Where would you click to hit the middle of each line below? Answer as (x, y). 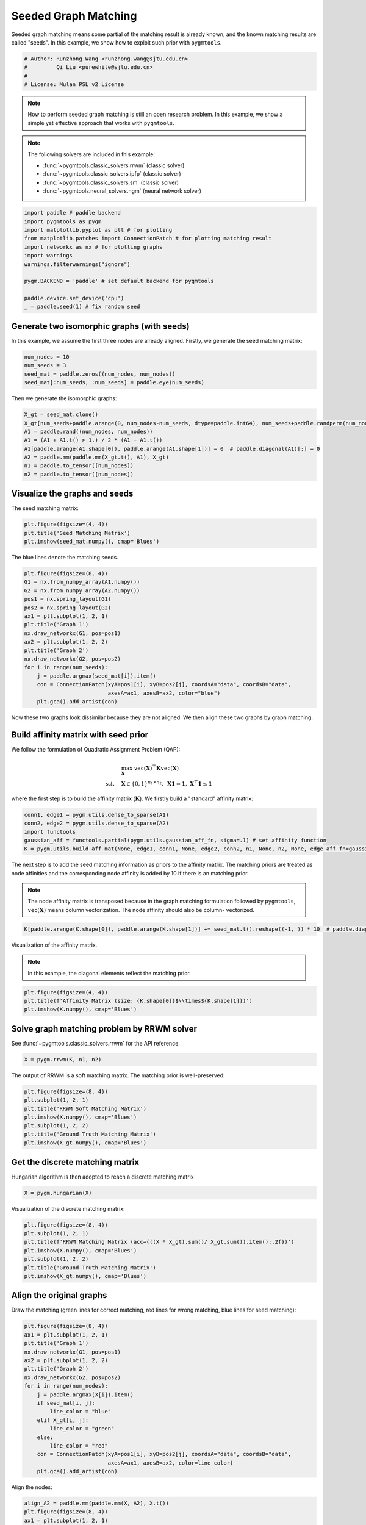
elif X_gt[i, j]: (63, 1420)
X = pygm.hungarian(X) (58, 1193)
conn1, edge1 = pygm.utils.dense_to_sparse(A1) (96, 815)
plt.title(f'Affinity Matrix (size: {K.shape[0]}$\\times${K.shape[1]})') (138, 1001)
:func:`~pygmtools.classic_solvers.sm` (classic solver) (111, 182)
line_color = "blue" (81, 1412)
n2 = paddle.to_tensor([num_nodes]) (79, 474)
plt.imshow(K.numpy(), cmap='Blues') (81, 1009)
